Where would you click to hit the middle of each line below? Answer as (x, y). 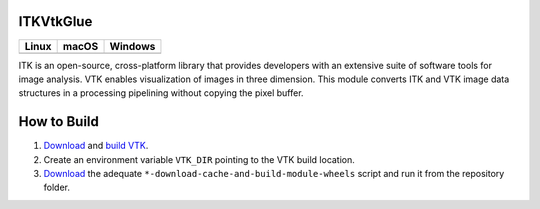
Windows (132, 46)
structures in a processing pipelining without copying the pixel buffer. (161, 93)
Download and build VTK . (96, 146)
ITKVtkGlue (55, 21)
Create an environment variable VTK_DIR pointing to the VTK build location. (199, 159)
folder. (56, 187)
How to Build (59, 121)
